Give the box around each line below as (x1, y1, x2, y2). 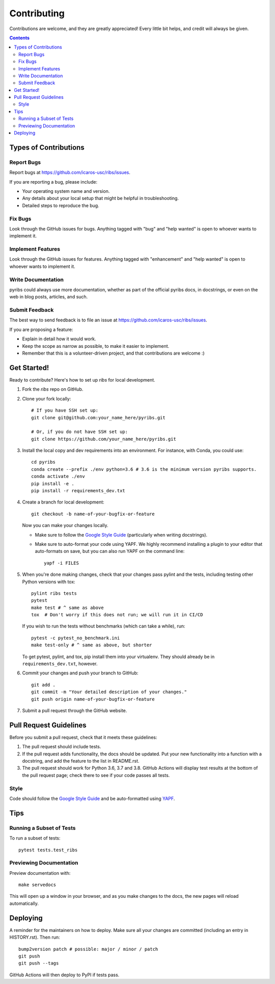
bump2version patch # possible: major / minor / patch (18, 946, 158, 952)
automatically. (9, 900, 39, 906)
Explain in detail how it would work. (22, 336, 96, 342)
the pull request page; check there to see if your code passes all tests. (22, 772, 170, 778)
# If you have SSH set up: (31, 408, 99, 413)
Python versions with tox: (22, 578, 76, 585)
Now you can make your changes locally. (22, 522, 108, 528)
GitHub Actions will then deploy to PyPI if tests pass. (9, 972, 120, 978)
